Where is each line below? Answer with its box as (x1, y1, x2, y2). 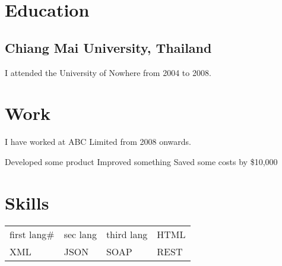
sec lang (64, 227, 97, 241)
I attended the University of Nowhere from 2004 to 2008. (5, 66, 211, 78)
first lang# (9, 227, 55, 241)
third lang (106, 227, 148, 241)
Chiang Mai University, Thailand (5, 38, 212, 56)
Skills (5, 190, 49, 214)
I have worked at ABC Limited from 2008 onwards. (5, 135, 191, 148)
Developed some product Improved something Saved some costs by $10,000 (5, 155, 278, 167)
